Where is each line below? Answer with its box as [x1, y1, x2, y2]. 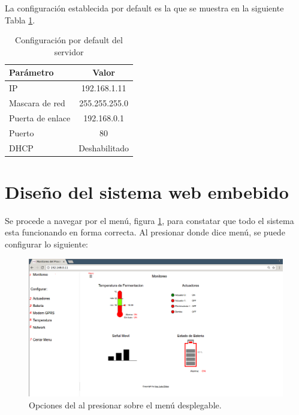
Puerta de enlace [9, 111, 71, 124]
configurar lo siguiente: [5, 238, 89, 250]
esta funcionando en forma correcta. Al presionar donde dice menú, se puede [5, 226, 285, 238]
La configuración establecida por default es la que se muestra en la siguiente [5, 2, 284, 14]
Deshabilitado [78, 141, 129, 154]
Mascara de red [9, 97, 65, 109]
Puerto [9, 126, 34, 139]
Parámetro [9, 66, 54, 79]
